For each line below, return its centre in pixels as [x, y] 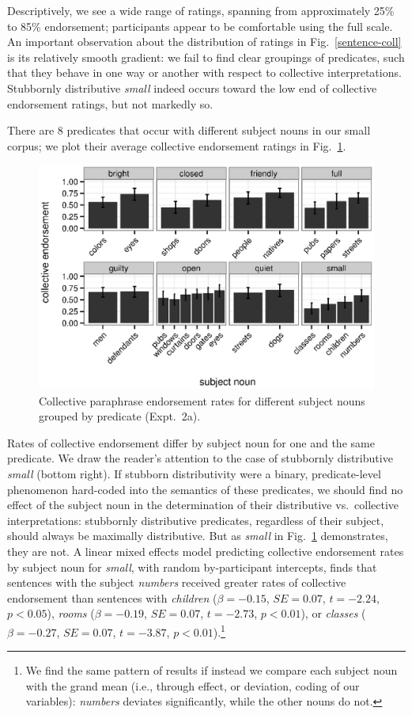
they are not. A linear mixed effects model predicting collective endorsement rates [206, 551]
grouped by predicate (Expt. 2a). [120, 416]
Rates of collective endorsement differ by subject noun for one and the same [191, 442]
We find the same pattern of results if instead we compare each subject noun [212, 670]
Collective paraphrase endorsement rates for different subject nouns [202, 400]
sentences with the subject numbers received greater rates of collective [177, 582]
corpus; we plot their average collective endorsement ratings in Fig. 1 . [177, 145]
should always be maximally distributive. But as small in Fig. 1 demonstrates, [198, 536]
